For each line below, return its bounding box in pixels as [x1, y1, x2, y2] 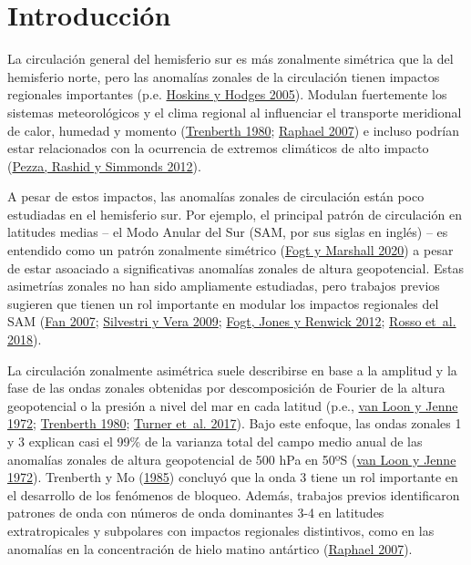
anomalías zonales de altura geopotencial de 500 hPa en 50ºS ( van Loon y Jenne [7, 449, 456, 468]
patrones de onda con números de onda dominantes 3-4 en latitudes [7, 503, 384, 522]
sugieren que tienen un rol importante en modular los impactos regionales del [7, 293, 439, 313]
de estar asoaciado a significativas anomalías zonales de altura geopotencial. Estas [7, 258, 464, 277]
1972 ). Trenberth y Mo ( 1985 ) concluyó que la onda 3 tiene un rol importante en [7, 467, 458, 487]
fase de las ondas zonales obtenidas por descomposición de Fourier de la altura [7, 378, 445, 397]
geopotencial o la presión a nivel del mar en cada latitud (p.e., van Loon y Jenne [7, 395, 458, 415]
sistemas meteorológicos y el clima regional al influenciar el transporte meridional [7, 102, 462, 121]
